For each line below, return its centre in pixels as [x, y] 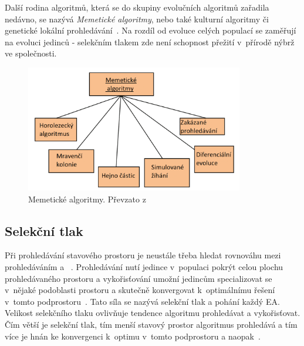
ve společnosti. [31, 53]
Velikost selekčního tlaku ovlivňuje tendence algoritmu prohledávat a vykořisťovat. [153, 313]
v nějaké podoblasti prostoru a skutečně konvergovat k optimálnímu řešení [140, 290]
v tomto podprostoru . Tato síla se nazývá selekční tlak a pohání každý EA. [142, 301]
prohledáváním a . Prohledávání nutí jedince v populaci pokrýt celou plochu [144, 267]
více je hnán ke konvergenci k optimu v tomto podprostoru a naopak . [133, 336]
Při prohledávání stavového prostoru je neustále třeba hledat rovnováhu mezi [143, 255]
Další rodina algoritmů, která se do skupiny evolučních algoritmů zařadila [137, 7]
